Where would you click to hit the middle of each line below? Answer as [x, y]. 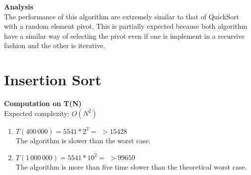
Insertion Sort [53, 80]
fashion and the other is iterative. [55, 45]
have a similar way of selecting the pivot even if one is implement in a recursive [125, 35]
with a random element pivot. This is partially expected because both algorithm [126, 26]
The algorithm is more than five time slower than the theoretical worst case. [131, 167]
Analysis [19, 6]
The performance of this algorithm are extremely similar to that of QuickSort [122, 16]
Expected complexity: [37, 113]
